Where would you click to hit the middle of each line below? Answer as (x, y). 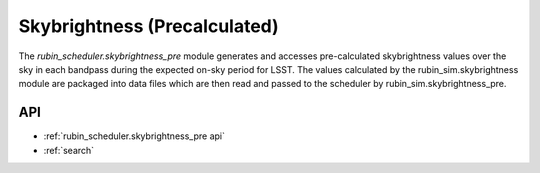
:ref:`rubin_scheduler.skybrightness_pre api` (134, 136)
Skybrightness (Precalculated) (148, 26)
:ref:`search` (69, 150)
